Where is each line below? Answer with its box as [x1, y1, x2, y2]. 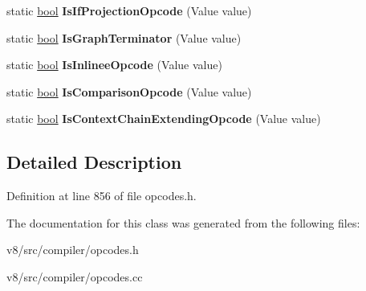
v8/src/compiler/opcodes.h [6, 241, 139, 258]
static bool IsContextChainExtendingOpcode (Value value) [6, 110, 321, 127]
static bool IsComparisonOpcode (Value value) [6, 83, 252, 100]
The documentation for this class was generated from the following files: [6, 214, 360, 231]
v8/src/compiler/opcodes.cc [6, 268, 143, 285]
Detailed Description [6, 150, 182, 174]
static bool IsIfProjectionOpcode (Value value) [6, 2, 252, 18]
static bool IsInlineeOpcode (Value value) [6, 56, 222, 73]
